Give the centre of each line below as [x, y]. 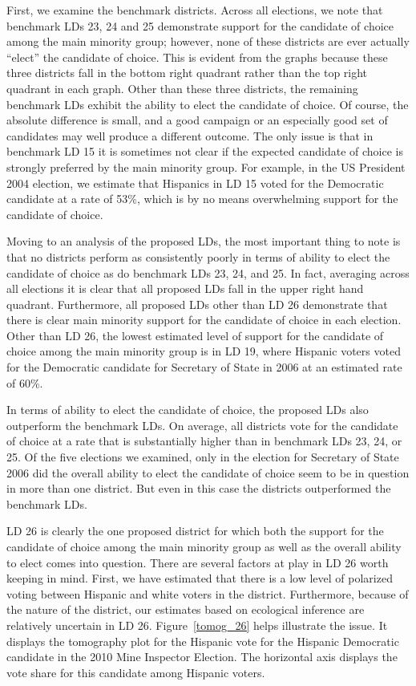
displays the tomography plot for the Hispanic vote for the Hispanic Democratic [203, 641]
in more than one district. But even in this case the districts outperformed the [199, 488]
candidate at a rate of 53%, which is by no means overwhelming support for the [202, 199]
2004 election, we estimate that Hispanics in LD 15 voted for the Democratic [195, 183]
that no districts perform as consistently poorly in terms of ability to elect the [198, 256]
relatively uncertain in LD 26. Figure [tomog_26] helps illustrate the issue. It [197, 625]
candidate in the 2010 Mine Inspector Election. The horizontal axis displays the [202, 657]
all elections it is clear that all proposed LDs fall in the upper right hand [185, 288]
